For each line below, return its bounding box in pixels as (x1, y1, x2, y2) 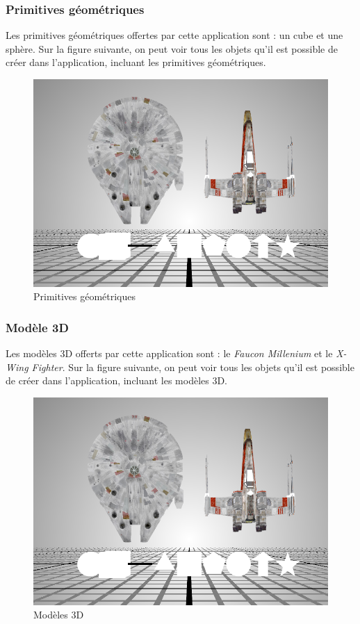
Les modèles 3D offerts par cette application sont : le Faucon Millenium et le (6, 346, 333, 361)
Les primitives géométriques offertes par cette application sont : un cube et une (6, 28, 343, 42)
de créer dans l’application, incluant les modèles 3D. (6, 373, 228, 388)
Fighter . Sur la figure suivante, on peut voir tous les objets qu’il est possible (31, 359, 354, 374)
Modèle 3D (6, 318, 69, 336)
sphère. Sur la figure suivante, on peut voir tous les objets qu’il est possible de (6, 41, 338, 56)
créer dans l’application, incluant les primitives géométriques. (6, 55, 266, 69)
